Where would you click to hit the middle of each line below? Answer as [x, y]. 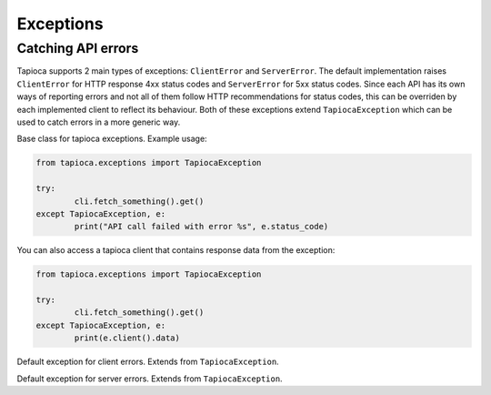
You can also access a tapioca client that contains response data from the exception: [176, 250]
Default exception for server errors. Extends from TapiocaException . [150, 379]
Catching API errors [78, 48]
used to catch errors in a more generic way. [99, 122]
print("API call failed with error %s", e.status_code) [201, 227]
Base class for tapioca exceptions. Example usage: [112, 139]
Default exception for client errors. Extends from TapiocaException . [148, 362]
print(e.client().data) [127, 338]
